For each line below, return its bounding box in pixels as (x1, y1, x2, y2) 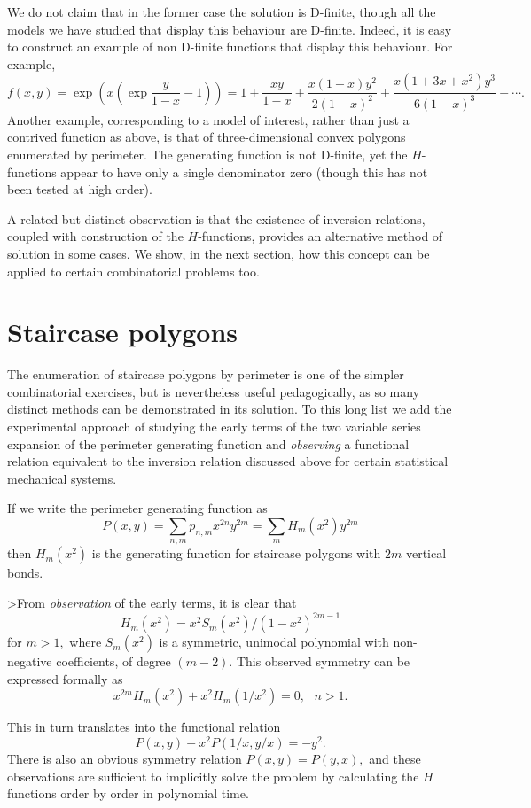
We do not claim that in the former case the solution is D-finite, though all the (7, 3, 436, 20)
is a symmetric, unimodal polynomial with (159, 633, 389, 651)
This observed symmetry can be (236, 652, 410, 671)
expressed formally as (7, 669, 123, 688)
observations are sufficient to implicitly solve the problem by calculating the (7, 766, 419, 785)
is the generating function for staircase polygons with (91, 544, 381, 563)
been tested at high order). (7, 180, 152, 198)
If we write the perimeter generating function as (7, 499, 268, 517)
